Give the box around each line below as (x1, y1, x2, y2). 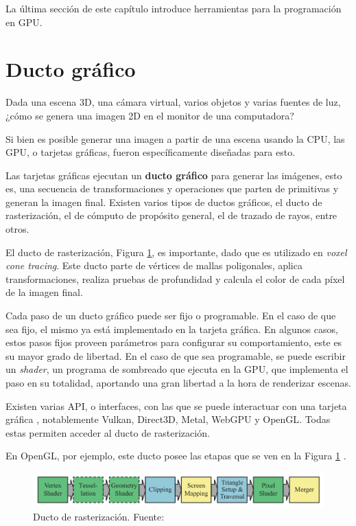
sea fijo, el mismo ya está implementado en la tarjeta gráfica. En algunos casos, (5, 321, 338, 336)
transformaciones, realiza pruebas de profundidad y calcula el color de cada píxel (5, 271, 345, 286)
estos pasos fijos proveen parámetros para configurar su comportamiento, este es (5, 335, 342, 350)
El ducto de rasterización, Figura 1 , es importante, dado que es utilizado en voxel (5, 244, 347, 259)
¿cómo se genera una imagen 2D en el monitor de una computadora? (5, 108, 294, 122)
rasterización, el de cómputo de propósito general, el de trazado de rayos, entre (5, 208, 337, 222)
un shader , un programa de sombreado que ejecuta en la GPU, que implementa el (5, 362, 348, 376)
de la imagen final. (5, 285, 83, 299)
